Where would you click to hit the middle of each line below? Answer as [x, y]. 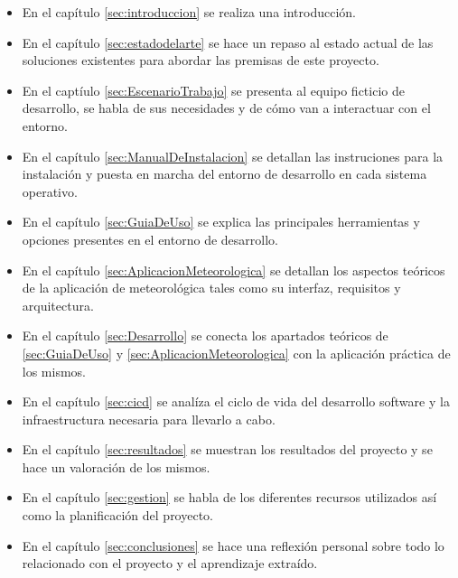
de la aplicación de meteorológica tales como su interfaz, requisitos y [211, 288]
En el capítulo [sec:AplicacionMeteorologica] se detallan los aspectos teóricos [234, 270]
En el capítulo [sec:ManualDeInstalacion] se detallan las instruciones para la [233, 156]
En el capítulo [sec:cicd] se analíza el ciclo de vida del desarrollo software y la [236, 401]
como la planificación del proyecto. [117, 515]
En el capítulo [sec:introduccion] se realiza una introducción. [189, 12]
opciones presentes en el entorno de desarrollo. [150, 239]
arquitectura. [58, 305]
